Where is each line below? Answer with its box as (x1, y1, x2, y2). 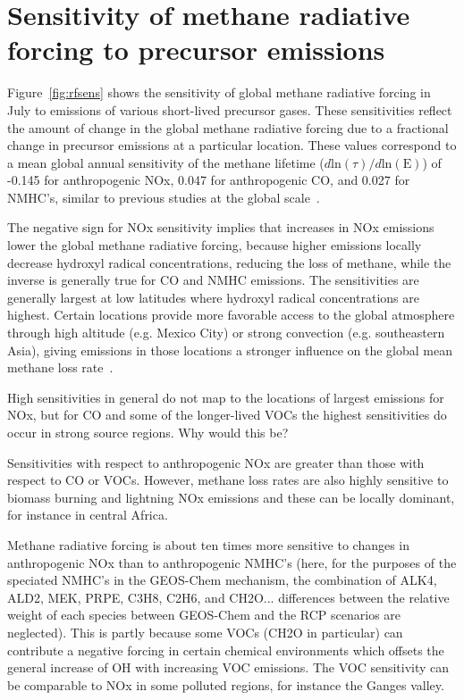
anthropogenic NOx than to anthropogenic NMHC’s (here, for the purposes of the (7, 553, 457, 571)
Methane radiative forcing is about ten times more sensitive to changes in (7, 535, 410, 554)
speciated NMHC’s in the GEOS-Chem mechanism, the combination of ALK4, (7, 571, 437, 589)
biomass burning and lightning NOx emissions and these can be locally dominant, (7, 487, 455, 506)
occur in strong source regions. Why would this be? (7, 423, 289, 441)
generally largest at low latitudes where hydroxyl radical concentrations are (7, 287, 419, 306)
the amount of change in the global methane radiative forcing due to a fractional (7, 118, 449, 137)
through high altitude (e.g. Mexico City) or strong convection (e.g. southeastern (7, 323, 445, 342)
